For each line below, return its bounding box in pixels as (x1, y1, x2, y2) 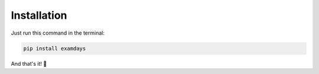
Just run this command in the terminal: (11, 29, 105, 36)
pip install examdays (23, 45, 86, 52)
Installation (11, 9, 67, 22)
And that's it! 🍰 (11, 60, 47, 67)
